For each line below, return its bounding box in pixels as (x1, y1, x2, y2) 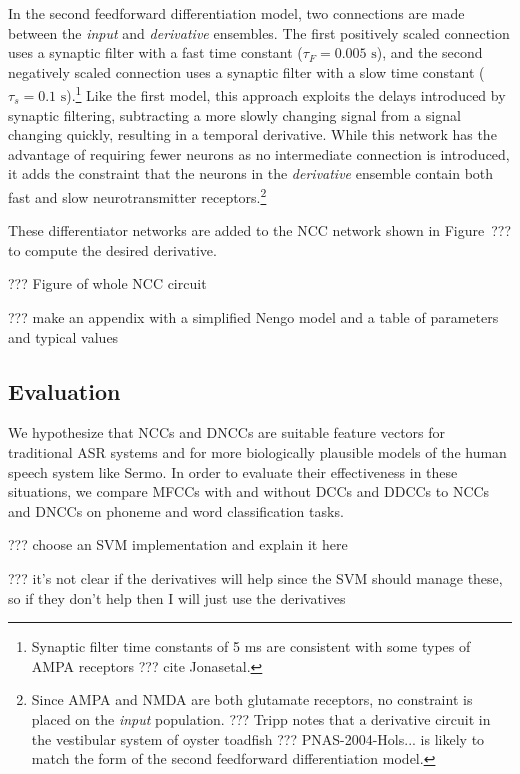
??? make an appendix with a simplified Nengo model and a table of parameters (8, 307, 499, 328)
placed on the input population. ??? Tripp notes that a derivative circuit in (31, 708, 491, 729)
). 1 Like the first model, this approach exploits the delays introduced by (66, 82, 506, 106)
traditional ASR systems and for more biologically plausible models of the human (8, 442, 507, 463)
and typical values (8, 326, 119, 347)
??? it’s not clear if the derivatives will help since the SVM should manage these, (8, 567, 503, 588)
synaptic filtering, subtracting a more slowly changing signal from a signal (8, 104, 461, 125)
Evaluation (8, 375, 121, 406)
